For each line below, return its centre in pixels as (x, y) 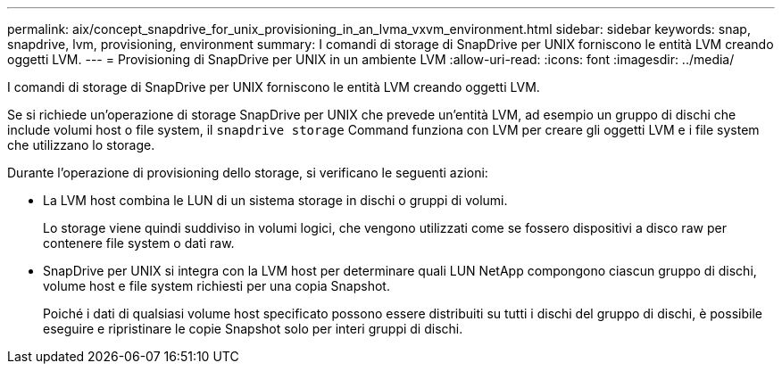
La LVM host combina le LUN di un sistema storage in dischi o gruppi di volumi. (275, 200)
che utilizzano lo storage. (81, 145)
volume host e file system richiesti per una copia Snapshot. (216, 286)
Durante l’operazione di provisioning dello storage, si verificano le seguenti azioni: (248, 173)
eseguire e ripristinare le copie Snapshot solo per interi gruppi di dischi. (253, 329)
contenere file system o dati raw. (139, 243)
